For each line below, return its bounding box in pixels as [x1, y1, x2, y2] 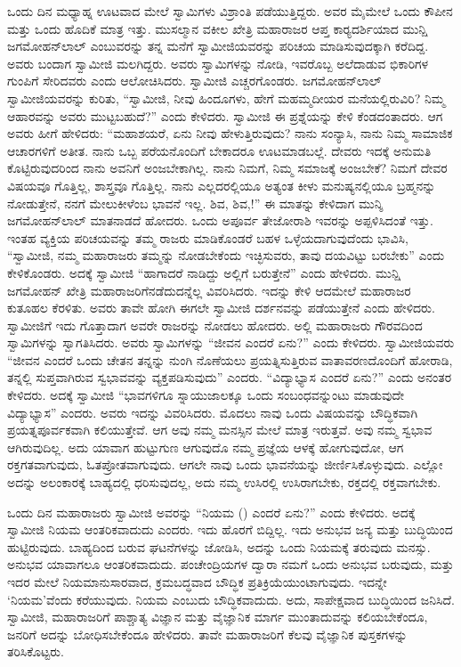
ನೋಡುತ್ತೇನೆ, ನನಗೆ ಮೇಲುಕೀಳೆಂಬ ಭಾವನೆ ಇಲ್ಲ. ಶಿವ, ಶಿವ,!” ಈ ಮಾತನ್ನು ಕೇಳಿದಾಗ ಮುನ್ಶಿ [7, 193, 384, 212]
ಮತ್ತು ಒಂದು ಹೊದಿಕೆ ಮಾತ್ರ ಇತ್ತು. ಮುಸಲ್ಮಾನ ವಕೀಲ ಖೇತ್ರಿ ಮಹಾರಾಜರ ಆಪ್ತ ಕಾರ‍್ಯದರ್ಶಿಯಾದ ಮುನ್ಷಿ [7, 19, 428, 37]
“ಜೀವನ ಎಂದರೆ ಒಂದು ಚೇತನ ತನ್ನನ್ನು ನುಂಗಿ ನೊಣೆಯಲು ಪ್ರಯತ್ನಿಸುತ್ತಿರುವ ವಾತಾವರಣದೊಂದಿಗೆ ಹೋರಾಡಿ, [7, 350, 453, 369]
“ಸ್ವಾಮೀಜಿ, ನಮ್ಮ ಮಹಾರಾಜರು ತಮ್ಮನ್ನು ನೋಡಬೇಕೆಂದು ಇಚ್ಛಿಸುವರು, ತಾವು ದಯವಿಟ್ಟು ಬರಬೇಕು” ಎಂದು [7, 246, 445, 264]
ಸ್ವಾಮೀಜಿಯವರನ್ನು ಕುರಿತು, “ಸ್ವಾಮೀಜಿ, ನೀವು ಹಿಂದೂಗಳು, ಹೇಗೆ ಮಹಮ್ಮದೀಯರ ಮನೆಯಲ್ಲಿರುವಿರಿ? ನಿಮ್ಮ [7, 88, 445, 107]
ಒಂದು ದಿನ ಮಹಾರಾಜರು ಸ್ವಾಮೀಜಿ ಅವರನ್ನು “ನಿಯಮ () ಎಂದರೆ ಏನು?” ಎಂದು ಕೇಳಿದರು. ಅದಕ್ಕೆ [7, 502, 416, 521]
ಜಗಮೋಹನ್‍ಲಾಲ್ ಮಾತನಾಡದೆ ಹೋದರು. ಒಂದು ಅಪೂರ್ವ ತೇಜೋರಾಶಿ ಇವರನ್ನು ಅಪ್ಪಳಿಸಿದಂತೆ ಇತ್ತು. [7, 211, 433, 230]
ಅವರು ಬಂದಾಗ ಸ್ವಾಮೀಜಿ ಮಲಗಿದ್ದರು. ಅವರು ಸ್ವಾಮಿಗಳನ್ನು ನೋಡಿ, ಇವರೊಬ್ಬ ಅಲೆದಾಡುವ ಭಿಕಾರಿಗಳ [7, 53, 429, 72]
